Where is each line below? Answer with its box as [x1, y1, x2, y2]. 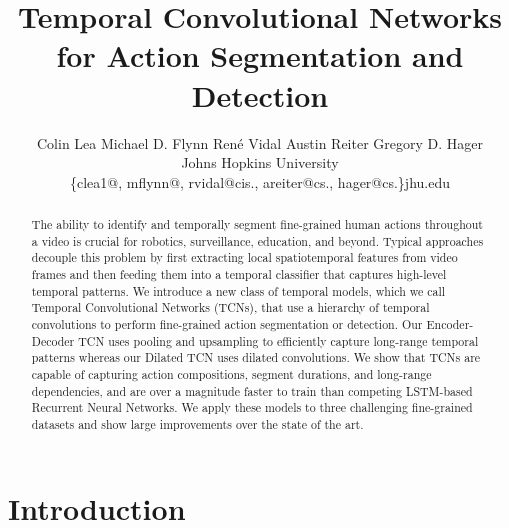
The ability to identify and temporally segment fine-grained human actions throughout [31, 216, 483, 233]
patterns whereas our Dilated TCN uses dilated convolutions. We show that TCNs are [31, 349, 481, 366]
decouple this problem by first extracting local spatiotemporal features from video [31, 249, 458, 266]
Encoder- [426, 316, 474, 333]
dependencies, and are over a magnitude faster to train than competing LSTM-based [31, 382, 473, 399]
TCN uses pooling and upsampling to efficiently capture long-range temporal [78, 332, 479, 349]
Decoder [31, 332, 75, 349]
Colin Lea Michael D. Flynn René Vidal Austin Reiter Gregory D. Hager [37, 132, 483, 153]
